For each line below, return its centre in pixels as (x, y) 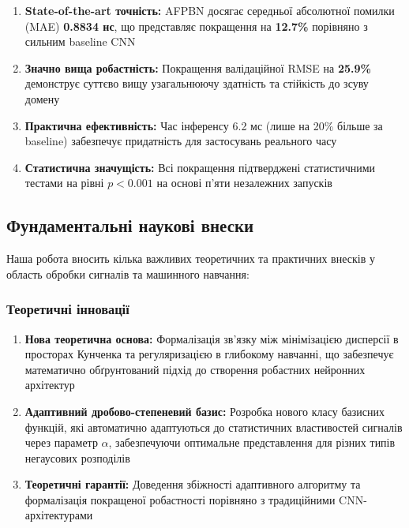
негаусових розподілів (77, 457)
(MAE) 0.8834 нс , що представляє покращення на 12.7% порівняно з (196, 26)
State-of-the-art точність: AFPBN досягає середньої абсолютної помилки (210, 10)
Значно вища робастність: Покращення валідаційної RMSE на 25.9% (198, 67)
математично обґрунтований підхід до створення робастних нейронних (195, 369)
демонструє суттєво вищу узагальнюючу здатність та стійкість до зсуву (197, 83)
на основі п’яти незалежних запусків (244, 183)
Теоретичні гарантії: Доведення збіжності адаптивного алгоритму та (193, 484)
